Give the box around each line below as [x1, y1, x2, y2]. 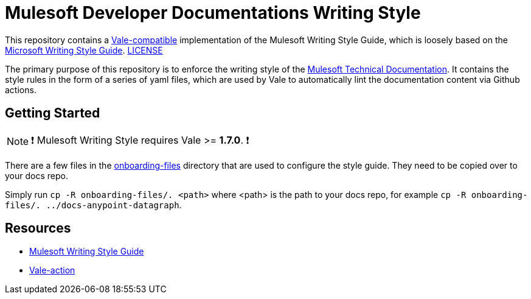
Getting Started [5, 105, 100, 121]
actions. [5, 84, 36, 95]
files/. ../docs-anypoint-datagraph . [5, 199, 182, 210]
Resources [5, 220, 71, 236]
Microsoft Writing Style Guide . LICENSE [5, 44, 163, 55]
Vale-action [29, 265, 75, 276]
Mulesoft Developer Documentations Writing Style [5, 2, 421, 23]
